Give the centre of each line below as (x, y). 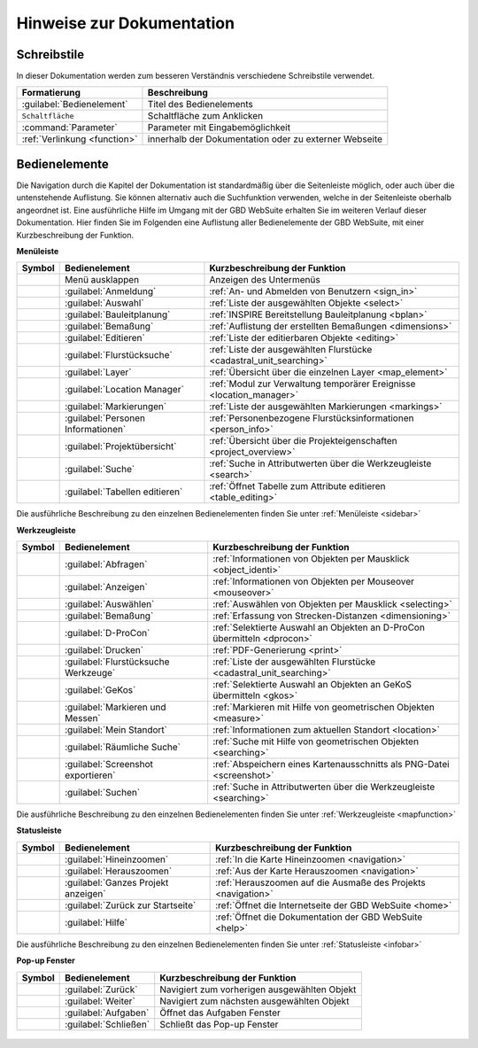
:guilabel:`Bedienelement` (75, 105)
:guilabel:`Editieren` (105, 338)
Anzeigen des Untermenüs (265, 280)
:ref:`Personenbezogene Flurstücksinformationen (312, 418)
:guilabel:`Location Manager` (125, 390)
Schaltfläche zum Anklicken (205, 116)
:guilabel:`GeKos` (100, 690)
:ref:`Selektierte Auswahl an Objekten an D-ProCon (319, 627)
